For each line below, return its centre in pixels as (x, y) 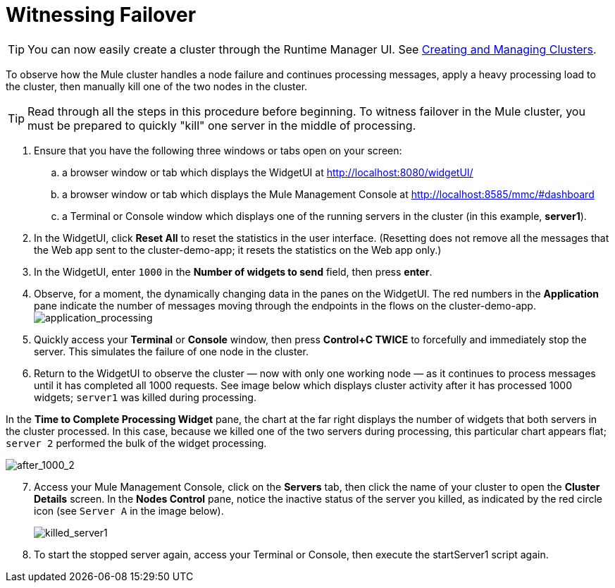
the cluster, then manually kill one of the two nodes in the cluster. (157, 86)
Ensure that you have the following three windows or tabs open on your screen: (218, 150)
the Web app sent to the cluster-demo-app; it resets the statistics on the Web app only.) (238, 250)
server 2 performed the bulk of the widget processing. (136, 443)
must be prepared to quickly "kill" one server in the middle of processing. (222, 125)
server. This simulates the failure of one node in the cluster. (171, 351)
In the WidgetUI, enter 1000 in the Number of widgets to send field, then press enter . (233, 271)
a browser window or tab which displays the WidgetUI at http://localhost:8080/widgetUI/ (268, 172)
